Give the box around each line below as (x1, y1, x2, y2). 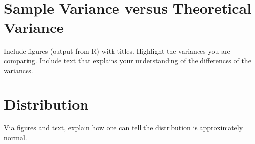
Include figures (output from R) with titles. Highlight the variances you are (4, 46, 230, 56)
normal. (4, 132, 27, 142)
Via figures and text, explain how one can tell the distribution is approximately (4, 122, 243, 133)
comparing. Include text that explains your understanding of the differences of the (4, 55, 251, 65)
